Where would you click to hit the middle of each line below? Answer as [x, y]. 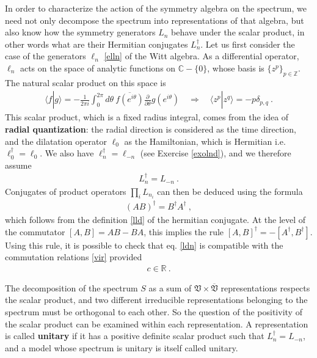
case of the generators [46, 56]
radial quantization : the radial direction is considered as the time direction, [151, 129]
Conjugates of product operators [66, 191]
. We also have [67, 153]
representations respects [265, 287]
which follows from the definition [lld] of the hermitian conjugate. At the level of [155, 219]
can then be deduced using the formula [230, 191]
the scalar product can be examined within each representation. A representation [157, 323]
